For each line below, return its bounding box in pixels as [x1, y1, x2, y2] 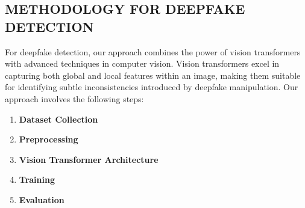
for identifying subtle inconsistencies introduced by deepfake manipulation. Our [5, 81, 298, 93]
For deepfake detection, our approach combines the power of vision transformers [5, 45, 301, 58]
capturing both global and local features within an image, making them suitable [5, 69, 301, 81]
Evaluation [19, 193, 64, 206]
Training [19, 173, 55, 186]
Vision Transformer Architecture [19, 153, 159, 165]
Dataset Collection [19, 112, 98, 125]
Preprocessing [19, 133, 78, 145]
